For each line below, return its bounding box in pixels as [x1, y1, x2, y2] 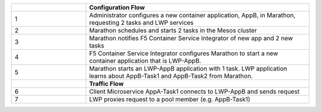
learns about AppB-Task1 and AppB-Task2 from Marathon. [89, 72, 253, 80]
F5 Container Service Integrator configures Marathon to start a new [89, 49, 278, 57]
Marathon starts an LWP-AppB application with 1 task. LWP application [89, 65, 287, 72]
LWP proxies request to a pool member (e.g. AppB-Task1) [89, 95, 250, 103]
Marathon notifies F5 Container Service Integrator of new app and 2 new [89, 34, 293, 42]
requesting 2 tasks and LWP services [89, 18, 194, 27]
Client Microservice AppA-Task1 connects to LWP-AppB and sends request [89, 88, 300, 95]
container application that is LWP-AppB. [89, 57, 202, 65]
